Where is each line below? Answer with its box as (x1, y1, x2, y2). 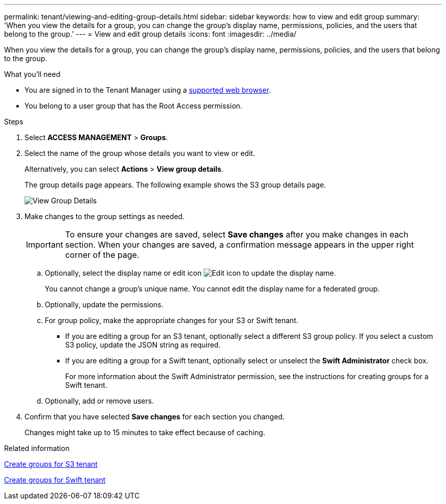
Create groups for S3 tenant (4, 460, 98, 468)
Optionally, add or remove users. (45, 396, 154, 405)
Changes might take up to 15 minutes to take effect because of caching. (24, 428, 265, 437)
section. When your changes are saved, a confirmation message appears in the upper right (65, 240, 414, 250)
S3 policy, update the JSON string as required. (65, 340, 221, 349)
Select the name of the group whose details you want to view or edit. (24, 149, 255, 157)
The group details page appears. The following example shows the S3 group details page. (24, 180, 326, 189)
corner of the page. (65, 250, 140, 260)
